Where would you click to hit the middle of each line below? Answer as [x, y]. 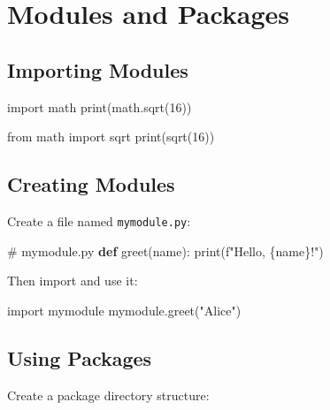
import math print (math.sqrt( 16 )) [100, 106]
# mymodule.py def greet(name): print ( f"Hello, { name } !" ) [165, 251]
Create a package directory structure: [108, 395]
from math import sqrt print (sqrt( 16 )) [111, 137]
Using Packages [80, 357]
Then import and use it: [73, 281]
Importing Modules [98, 69]
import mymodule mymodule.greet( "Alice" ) [124, 310]
